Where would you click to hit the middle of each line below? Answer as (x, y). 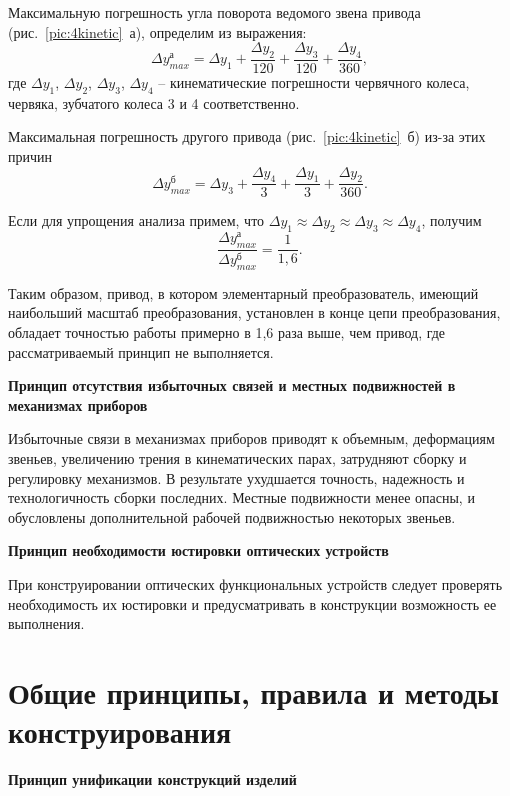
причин (30, 156)
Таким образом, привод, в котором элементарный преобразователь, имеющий (243, 292)
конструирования (120, 731)
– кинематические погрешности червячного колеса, (314, 82)
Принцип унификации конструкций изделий (152, 779)
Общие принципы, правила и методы (253, 691)
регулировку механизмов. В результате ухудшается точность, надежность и (236, 477)
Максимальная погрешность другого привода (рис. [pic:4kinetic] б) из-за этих (247, 136)
